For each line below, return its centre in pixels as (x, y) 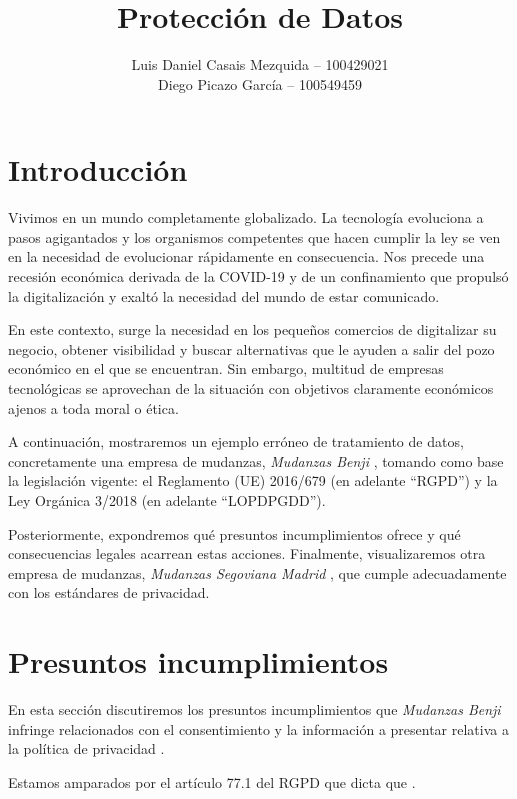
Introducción (98, 169)
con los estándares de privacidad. (109, 592)
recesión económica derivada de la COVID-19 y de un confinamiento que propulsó (258, 276)
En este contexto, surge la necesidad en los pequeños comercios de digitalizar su (252, 329)
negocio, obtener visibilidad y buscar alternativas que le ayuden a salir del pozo (251, 348)
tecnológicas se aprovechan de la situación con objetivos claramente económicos (251, 388)
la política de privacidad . (86, 748)
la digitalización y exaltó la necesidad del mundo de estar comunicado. (224, 295)
